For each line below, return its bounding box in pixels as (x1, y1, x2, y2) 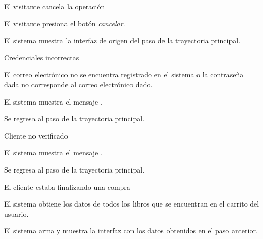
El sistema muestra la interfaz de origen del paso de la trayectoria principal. (4, 35, 241, 46)
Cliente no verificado (4, 130, 68, 141)
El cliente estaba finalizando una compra (4, 181, 130, 192)
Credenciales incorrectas (4, 52, 79, 62)
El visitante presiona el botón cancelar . (4, 18, 125, 28)
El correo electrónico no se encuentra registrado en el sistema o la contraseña (4, 69, 244, 80)
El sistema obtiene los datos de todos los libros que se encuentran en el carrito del (4, 198, 259, 209)
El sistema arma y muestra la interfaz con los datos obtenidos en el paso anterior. (4, 225, 258, 236)
